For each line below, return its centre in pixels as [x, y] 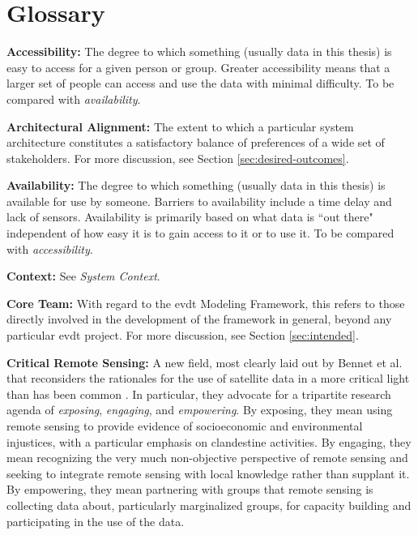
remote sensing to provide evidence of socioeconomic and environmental [185, 426]
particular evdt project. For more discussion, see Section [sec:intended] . [183, 335]
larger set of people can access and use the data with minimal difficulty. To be [200, 83]
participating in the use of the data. [96, 521]
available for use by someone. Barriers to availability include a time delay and [199, 201]
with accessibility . [50, 248]
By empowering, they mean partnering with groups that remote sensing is [190, 489]
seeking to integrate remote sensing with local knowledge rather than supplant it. [208, 473]
